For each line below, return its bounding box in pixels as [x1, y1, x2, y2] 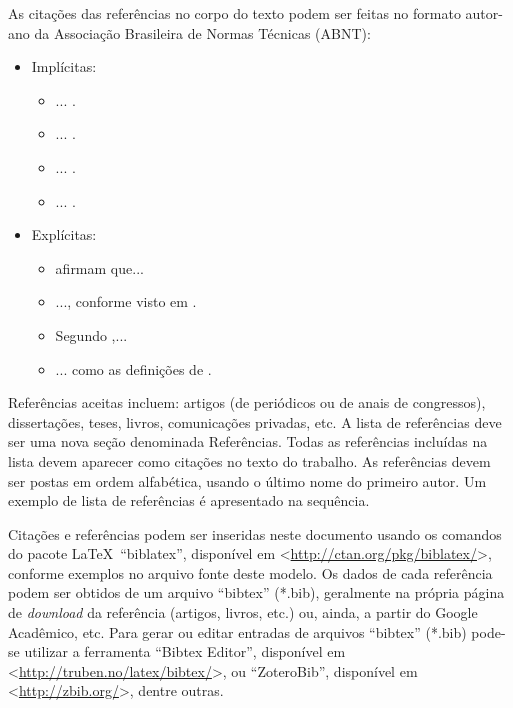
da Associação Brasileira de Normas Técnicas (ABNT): [34, 22, 371, 43]
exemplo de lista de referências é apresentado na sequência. [8, 490, 370, 511]
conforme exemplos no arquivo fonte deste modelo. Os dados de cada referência [8, 562, 493, 583]
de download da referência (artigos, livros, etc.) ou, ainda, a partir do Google [8, 602, 478, 623]
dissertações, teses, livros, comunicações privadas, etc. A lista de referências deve [8, 411, 502, 432]
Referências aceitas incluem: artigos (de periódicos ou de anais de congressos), [8, 392, 486, 413]
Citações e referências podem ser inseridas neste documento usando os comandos [8, 523, 502, 544]
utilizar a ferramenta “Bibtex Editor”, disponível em [24, 641, 346, 662]
